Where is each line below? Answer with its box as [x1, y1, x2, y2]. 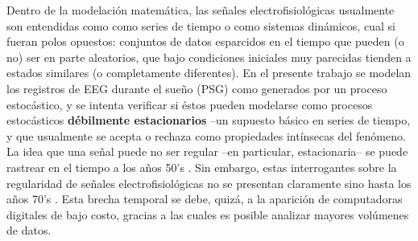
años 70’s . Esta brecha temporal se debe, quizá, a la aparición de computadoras [6, 190, 403, 207]
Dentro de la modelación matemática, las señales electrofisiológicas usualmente [6, 2, 395, 18]
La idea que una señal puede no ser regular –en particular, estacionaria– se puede [6, 143, 408, 160]
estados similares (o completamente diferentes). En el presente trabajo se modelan [6, 64, 412, 81]
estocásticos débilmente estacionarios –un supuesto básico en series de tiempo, [6, 112, 411, 129]
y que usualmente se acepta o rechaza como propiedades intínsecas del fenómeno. [6, 127, 406, 144]
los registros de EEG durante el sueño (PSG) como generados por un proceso [6, 80, 387, 96]
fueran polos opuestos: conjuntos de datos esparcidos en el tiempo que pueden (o [6, 33, 404, 50]
